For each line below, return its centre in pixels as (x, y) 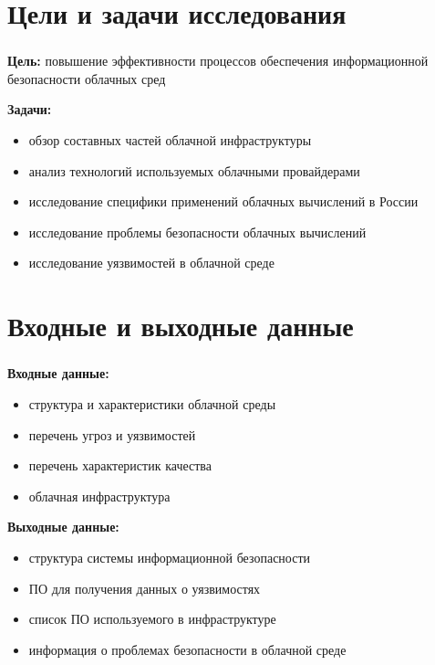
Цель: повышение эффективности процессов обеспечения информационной (218, 61)
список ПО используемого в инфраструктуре (152, 619)
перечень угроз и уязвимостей (112, 434)
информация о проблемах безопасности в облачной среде (187, 649)
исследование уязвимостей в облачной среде (151, 263)
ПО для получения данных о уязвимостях (145, 588)
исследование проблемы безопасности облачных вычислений (197, 232)
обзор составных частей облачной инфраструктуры (170, 140)
